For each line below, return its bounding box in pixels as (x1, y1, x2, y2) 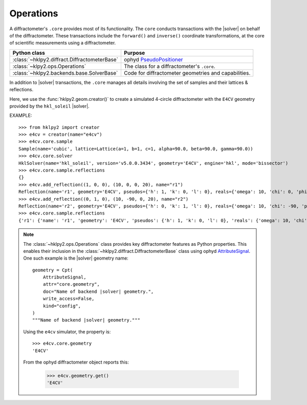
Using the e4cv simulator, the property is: (23, 328, 111, 335)
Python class (12, 49, 46, 56)
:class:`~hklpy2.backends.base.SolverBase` (12, 69, 118, 76)
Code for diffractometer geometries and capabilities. (123, 69, 251, 76)
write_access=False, (42, 296, 95, 302)
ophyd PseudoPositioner (123, 56, 183, 63)
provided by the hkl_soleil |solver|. (9, 103, 90, 109)
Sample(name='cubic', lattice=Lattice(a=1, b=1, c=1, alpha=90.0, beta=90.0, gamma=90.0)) (18, 146, 253, 152)
